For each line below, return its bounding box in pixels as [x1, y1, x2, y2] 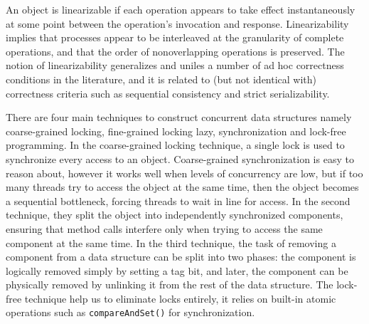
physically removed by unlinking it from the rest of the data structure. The [6, 277, 333, 292]
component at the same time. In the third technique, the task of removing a [6, 235, 336, 250]
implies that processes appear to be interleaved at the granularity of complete [6, 30, 344, 45]
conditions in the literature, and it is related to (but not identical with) [6, 71, 317, 86]
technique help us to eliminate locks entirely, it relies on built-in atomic [24, 291, 336, 305]
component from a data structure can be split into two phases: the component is [6, 249, 356, 264]
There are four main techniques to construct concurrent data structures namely [6, 110, 352, 125]
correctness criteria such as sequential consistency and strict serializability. [6, 85, 330, 100]
